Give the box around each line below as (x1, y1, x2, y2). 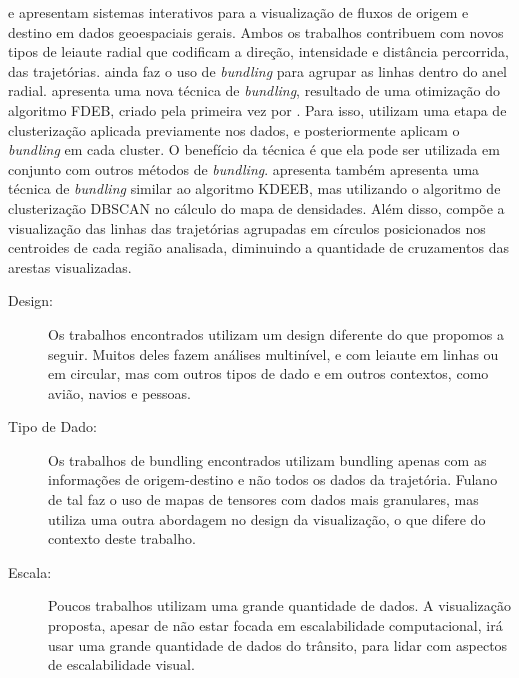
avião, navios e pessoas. (48, 382, 192, 403)
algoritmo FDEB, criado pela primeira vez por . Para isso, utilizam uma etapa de (8, 99, 507, 120)
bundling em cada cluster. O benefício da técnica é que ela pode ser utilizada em (8, 139, 500, 160)
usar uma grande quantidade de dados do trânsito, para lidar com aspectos (48, 634, 508, 655)
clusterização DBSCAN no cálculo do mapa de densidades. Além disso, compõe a (8, 197, 505, 218)
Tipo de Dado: (8, 416, 97, 437)
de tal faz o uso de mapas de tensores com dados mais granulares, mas (48, 489, 479, 510)
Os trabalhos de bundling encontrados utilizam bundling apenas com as (48, 449, 487, 470)
